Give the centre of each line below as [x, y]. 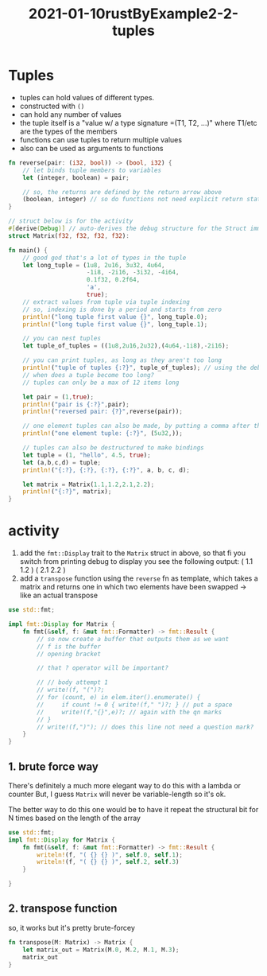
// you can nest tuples [62, 339]
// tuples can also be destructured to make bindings [113, 448]
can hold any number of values [70, 114]
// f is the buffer [69, 646]
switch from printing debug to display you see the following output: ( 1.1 [136, 562]
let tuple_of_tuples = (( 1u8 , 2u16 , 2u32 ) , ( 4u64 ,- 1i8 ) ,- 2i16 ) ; [126, 346]
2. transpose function [63, 909]
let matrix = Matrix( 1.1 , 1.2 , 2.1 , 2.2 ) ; [89, 484]
